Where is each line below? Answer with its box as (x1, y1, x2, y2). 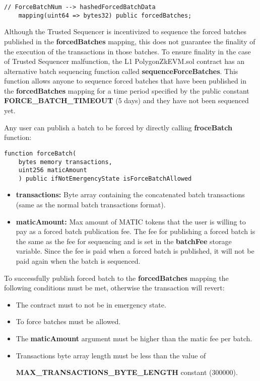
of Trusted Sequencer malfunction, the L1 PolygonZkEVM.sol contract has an (4, 56, 244, 66)
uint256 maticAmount (18, 167, 87, 174)
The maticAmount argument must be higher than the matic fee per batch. (16, 333, 252, 343)
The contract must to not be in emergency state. (16, 299, 166, 310)
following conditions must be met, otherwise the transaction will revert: (4, 282, 225, 293)
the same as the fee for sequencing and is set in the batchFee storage (16, 236, 232, 246)
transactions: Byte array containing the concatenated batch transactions (16, 189, 245, 200)
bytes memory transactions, (18, 158, 112, 166)
